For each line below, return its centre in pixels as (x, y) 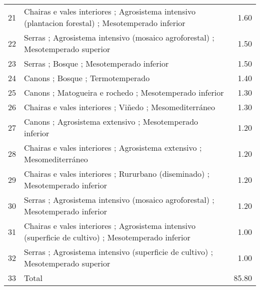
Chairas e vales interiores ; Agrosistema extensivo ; (113, 148)
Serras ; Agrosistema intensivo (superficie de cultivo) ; (118, 252)
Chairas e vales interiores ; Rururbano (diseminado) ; (117, 174)
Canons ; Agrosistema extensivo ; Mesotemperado (111, 121)
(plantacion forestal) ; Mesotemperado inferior (105, 23)
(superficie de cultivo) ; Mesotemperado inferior (107, 237)
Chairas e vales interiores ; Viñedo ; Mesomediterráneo (119, 107)
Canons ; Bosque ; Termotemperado (87, 78)
